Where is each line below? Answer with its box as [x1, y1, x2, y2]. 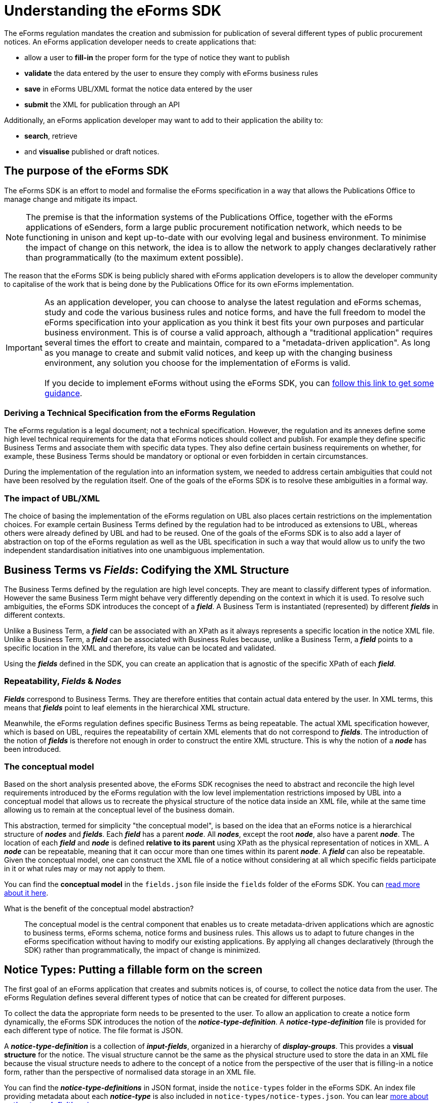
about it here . [4, 888, 49, 898]
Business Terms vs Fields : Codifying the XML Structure [4, 563, 289, 576]
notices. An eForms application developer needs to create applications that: [4, 37, 256, 46]
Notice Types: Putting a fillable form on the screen [4, 963, 263, 976]
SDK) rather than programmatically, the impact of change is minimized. [24, 946, 261, 955]
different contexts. [4, 610, 65, 619]
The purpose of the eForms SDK [4, 164, 169, 178]
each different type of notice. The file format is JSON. [4, 1026, 183, 1035]
